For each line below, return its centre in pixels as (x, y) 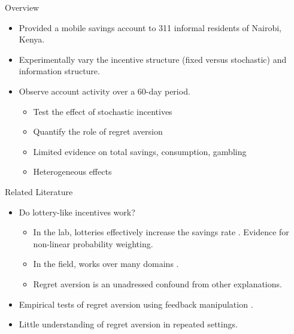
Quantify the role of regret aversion (98, 131)
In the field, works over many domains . (106, 264)
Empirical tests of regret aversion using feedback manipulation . (136, 304)
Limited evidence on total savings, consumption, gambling (140, 151)
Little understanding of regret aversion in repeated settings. (128, 324)
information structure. (59, 71)
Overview (22, 7)
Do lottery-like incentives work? (77, 212)
